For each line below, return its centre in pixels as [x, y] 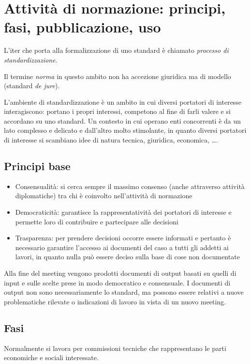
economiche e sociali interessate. [51, 357]
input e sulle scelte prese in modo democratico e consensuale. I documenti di [117, 282]
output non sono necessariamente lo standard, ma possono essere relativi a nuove [124, 292]
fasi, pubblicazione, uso [82, 27]
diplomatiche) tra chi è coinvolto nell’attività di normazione [104, 196]
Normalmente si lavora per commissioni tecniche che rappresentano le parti [115, 348]
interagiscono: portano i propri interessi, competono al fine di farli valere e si [117, 111]
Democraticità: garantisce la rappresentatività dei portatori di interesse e [123, 212]
